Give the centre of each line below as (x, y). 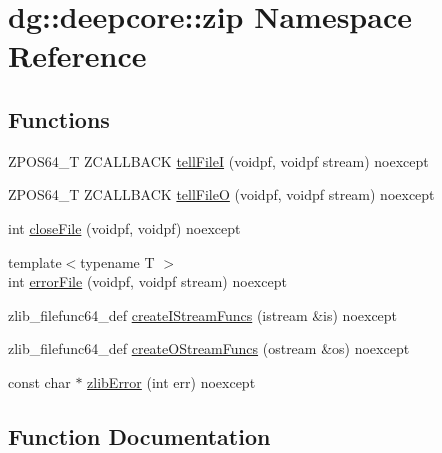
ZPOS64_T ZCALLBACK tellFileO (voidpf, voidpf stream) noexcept (221, 194)
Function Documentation (139, 435)
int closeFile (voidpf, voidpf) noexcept (124, 227)
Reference (77, 55)
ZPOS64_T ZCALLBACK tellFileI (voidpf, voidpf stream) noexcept (218, 160)
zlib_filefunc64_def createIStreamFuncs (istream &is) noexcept (203, 314)
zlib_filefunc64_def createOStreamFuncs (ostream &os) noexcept (209, 348)
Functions (59, 118)
